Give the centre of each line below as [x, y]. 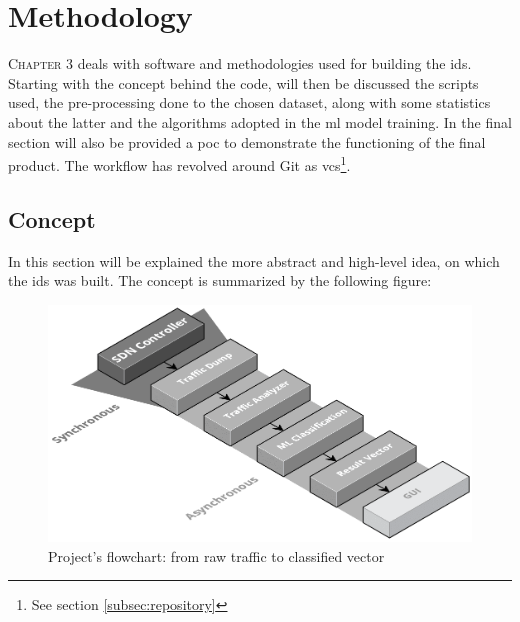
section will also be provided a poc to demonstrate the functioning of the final [247, 141]
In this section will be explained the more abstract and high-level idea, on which [254, 260]
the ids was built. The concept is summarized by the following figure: [220, 280]
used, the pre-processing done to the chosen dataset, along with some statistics [249, 102]
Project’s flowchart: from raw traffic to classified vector [216, 555]
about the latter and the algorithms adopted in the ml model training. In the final [260, 121]
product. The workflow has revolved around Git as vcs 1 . [179, 163]
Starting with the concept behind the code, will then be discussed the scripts [243, 82]
